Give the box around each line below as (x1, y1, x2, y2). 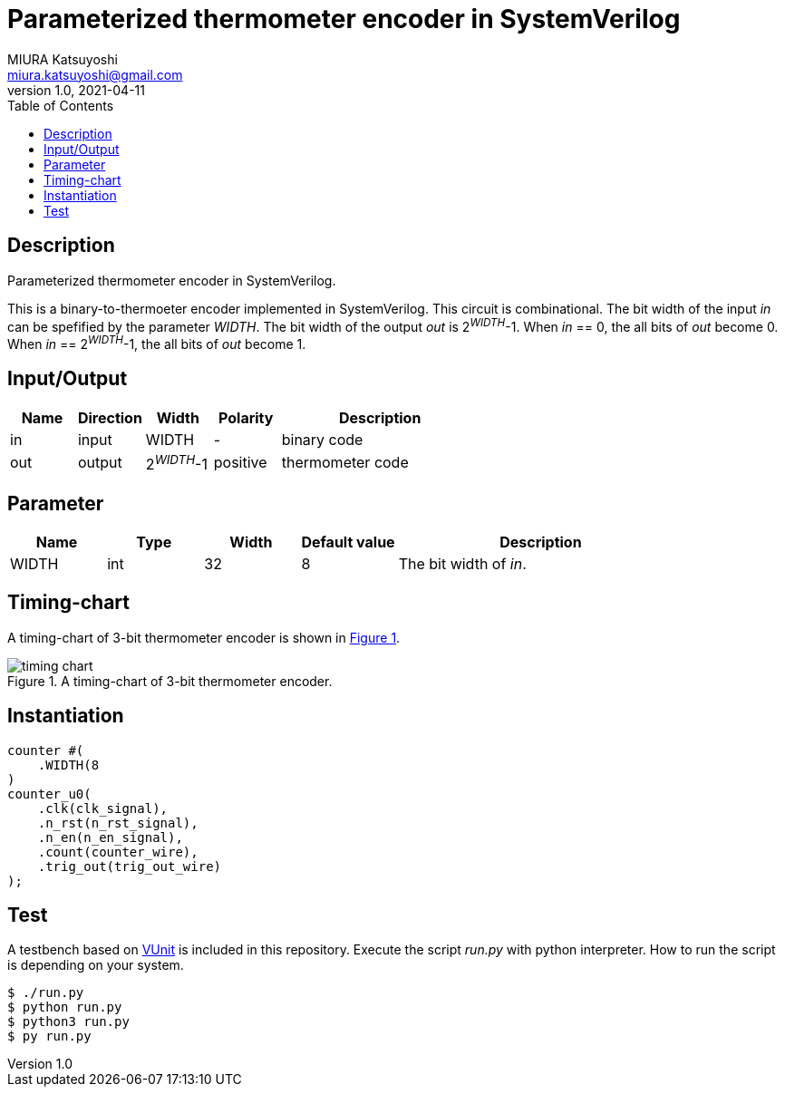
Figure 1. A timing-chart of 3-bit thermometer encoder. (7, 673, 333, 689)
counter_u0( (7, 786, 92, 801)
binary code (281, 430, 363, 449)
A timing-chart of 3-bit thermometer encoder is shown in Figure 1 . (7, 629, 401, 645)
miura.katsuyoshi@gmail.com (7, 66, 183, 82)
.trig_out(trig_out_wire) (37, 858, 222, 874)
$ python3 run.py (7, 1014, 130, 1030)
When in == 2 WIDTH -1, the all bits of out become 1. (7, 334, 306, 352)
